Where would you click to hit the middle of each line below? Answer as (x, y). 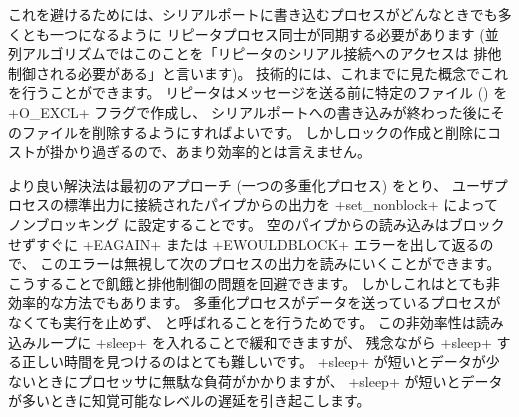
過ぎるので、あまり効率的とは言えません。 (231, 151)
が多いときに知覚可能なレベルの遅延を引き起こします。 (189, 400)
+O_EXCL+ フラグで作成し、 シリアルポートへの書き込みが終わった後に (249, 111)
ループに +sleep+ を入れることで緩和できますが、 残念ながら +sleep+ (263, 341)
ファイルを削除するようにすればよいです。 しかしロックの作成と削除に (254, 131)
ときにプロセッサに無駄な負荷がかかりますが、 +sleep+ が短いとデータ (269, 380)
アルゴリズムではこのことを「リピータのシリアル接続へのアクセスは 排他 (261, 53)
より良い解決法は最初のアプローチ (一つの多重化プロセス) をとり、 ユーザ (251, 184)
